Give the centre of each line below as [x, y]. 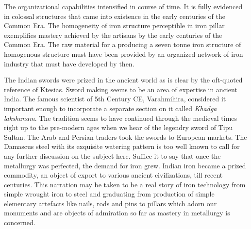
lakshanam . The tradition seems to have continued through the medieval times [121, 118]
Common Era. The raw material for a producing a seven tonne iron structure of [123, 44]
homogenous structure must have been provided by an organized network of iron [124, 54]
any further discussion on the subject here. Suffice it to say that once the [112, 155]
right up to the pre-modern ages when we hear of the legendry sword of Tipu [118, 127]
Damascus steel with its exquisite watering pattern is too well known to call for [122, 146]
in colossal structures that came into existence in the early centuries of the [115, 16]
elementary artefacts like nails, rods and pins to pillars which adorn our [110, 203]
